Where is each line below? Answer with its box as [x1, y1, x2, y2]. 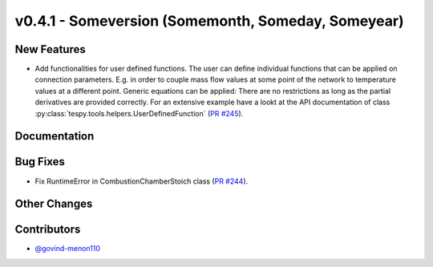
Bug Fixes [14, 155, 66, 168]
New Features [14, 42, 86, 56]
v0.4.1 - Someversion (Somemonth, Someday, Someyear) [14, 12, 404, 30]
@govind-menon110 [34, 244, 100, 253]
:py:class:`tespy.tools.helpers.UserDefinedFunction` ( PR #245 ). [34, 108, 244, 118]
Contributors [14, 223, 81, 237]
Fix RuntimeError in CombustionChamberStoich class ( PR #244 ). [34, 176, 249, 186]
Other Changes [14, 197, 93, 211]
